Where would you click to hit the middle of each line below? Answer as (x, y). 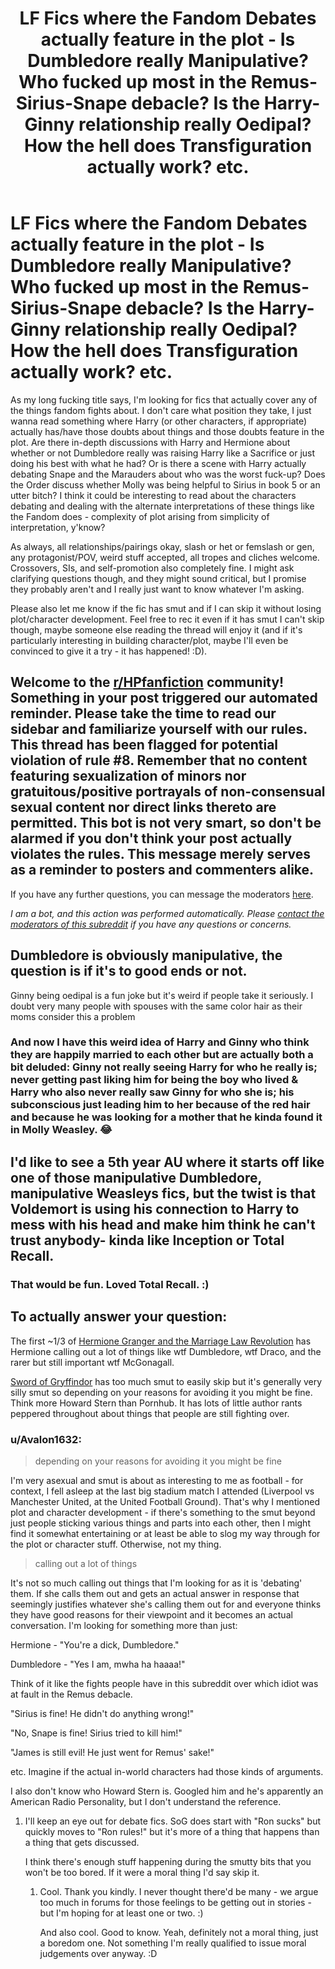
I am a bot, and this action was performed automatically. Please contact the (167, 913)
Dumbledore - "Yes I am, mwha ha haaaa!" (98, 1664)
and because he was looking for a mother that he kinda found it (166, 1117)
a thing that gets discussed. (82, 1842)
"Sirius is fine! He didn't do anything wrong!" (102, 1713)
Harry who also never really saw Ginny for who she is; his (152, 1092)
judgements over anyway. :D (98, 1953)
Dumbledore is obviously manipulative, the (146, 955)
